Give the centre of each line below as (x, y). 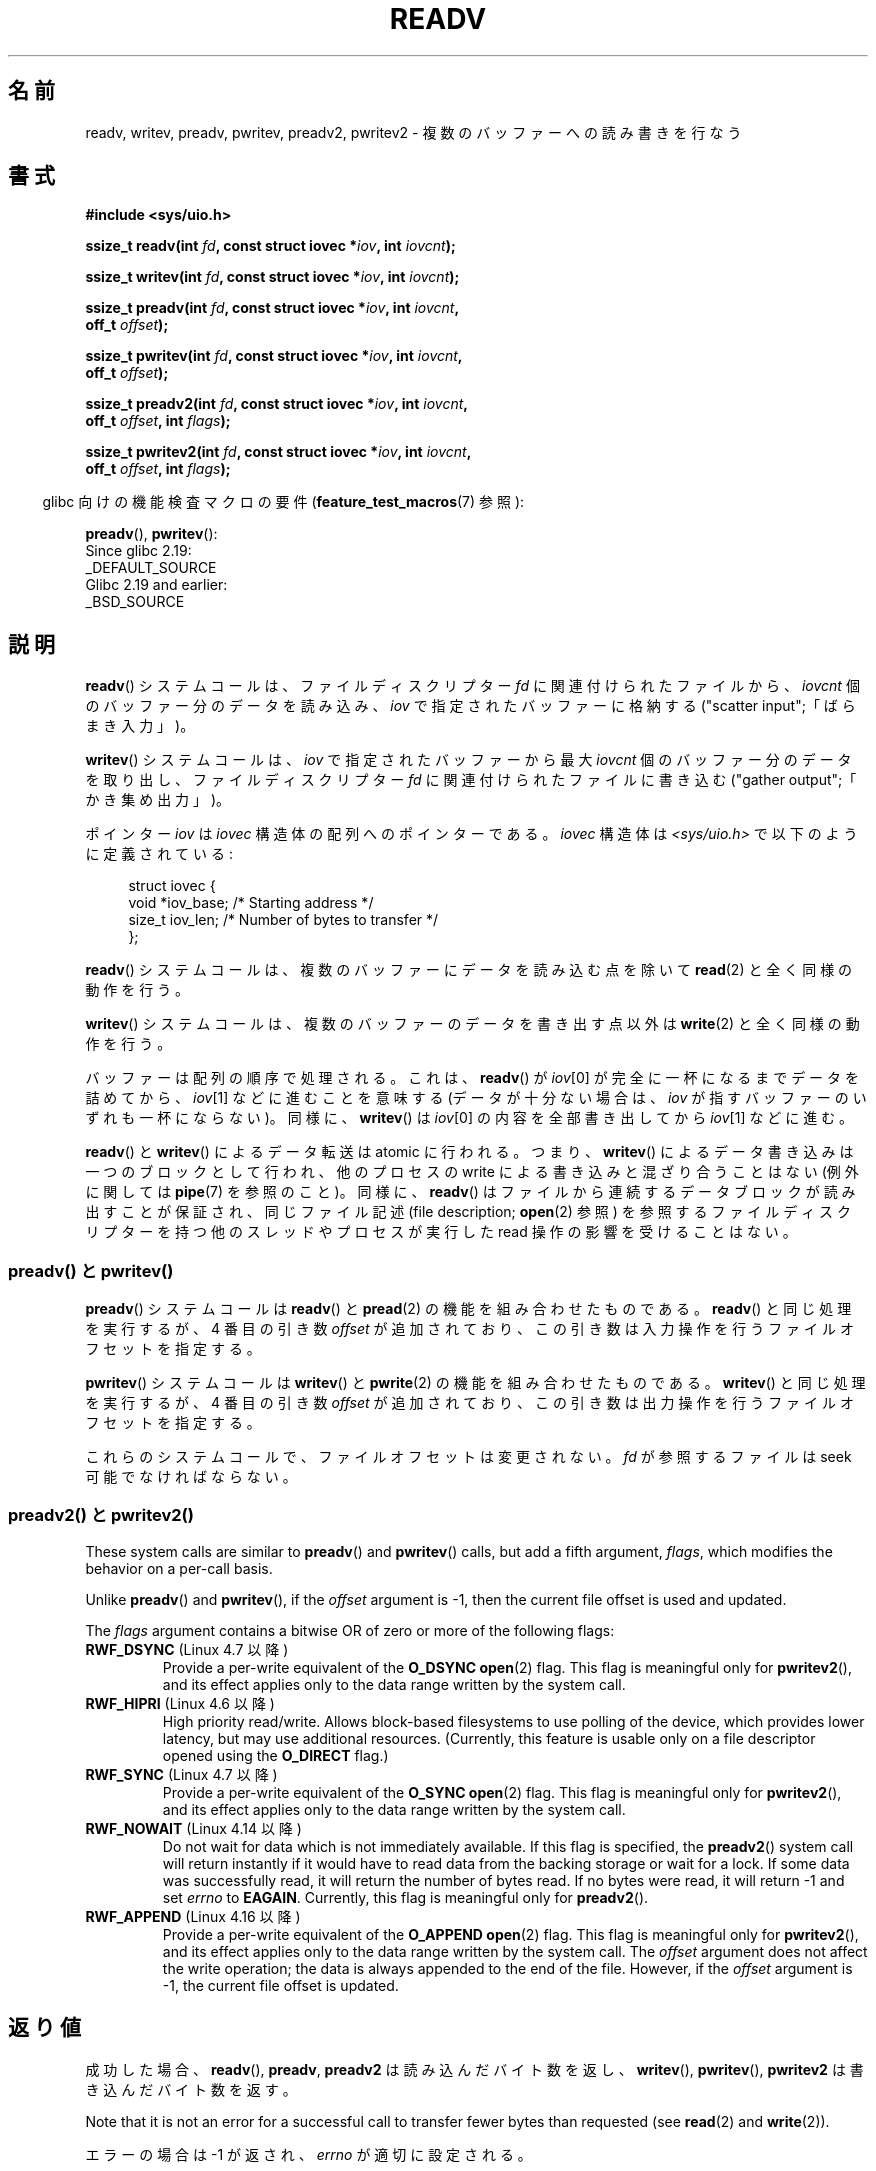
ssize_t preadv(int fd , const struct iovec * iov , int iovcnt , (272, 308)
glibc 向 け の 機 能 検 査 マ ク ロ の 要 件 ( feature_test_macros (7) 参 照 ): (283, 502)
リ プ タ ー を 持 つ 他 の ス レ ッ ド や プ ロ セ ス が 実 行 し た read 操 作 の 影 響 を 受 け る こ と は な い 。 (441, 1232)
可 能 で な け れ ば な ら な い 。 (191, 1477)
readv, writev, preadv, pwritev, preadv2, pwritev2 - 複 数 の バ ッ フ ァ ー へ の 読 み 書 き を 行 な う (413, 132)
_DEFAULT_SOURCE (151, 568)
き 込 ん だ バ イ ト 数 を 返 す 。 (191, 2089)
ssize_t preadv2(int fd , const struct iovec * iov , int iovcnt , (276, 404)
